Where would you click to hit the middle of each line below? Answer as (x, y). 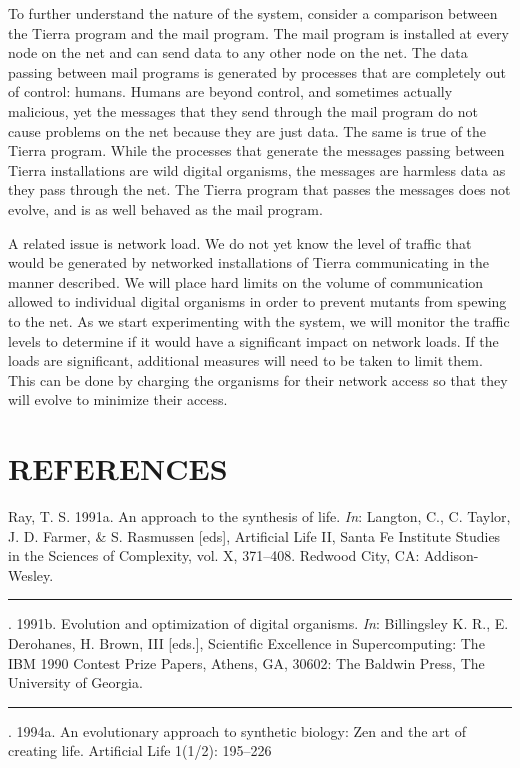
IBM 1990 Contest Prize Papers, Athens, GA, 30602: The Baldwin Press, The (246, 662)
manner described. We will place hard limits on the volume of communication (246, 281)
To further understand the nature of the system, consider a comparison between (253, 13)
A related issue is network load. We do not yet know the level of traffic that (240, 242)
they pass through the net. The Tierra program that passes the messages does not (259, 189)
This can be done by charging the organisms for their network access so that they (258, 379)
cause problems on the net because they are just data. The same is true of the (247, 130)
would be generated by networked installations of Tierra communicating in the (248, 262)
